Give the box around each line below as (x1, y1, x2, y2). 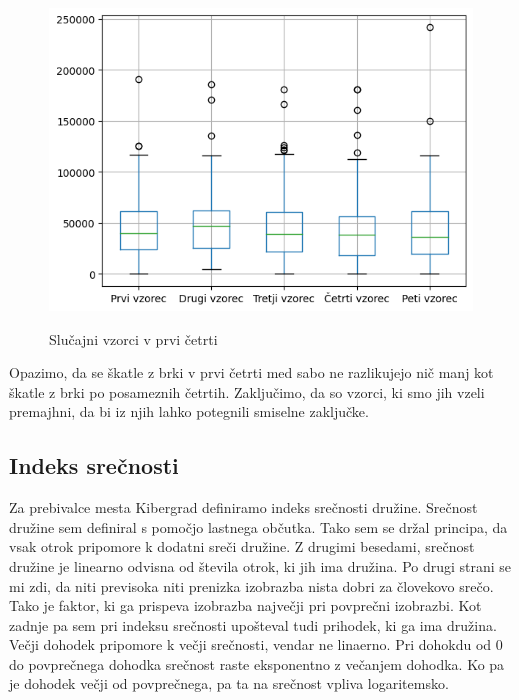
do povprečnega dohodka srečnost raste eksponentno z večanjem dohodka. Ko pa (9, 653, 505, 674)
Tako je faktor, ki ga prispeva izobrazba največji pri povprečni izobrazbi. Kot (9, 595, 482, 616)
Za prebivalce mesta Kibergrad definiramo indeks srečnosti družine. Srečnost (9, 497, 478, 518)
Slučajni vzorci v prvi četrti (49, 328, 218, 349)
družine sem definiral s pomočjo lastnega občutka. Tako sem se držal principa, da (9, 516, 508, 537)
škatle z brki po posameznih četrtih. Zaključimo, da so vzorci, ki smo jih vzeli (9, 381, 485, 402)
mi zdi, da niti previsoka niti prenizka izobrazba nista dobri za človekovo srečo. (9, 575, 494, 596)
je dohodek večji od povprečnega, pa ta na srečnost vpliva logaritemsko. (9, 673, 449, 694)
